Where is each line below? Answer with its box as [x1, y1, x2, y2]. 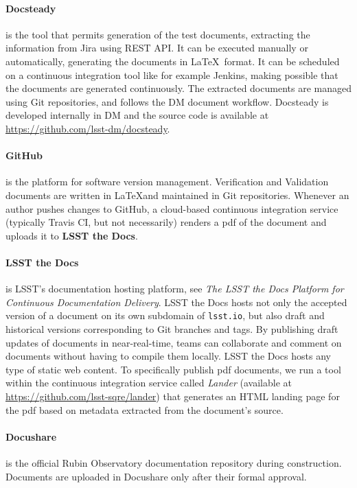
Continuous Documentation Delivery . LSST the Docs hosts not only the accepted [5, 294, 347, 309]
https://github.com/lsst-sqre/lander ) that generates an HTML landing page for [5, 388, 340, 403]
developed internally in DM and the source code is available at [5, 108, 269, 122]
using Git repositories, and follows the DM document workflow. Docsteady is [5, 94, 329, 108]
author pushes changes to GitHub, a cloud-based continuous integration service [5, 201, 338, 216]
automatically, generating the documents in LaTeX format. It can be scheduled [5, 54, 340, 68]
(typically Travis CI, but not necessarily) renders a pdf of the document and [5, 215, 327, 229]
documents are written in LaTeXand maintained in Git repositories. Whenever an [5, 187, 349, 202]
